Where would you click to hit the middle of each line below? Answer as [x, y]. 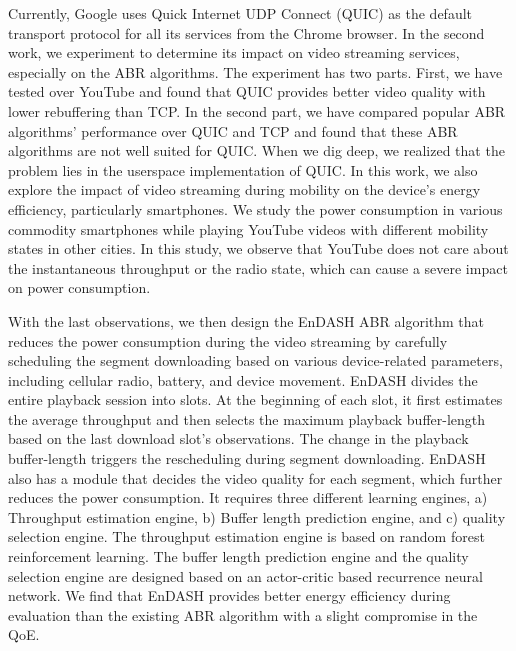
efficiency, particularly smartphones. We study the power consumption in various [255, 208]
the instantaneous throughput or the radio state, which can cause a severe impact [258, 267]
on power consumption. [79, 287]
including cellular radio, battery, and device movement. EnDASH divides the [243, 379]
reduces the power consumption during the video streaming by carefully [228, 340]
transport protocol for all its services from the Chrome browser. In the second [246, 32]
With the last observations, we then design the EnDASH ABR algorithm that [246, 320]
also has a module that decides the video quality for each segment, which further [255, 477]
